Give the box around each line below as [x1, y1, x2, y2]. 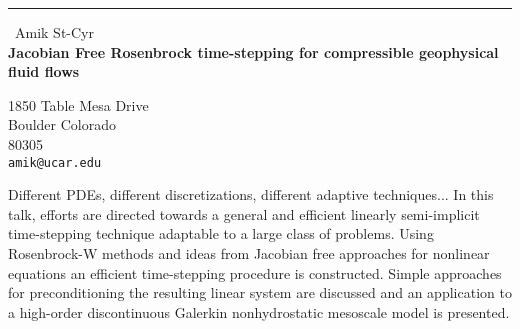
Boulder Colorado [8, 114, 117, 135]
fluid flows [8, 61, 80, 82]
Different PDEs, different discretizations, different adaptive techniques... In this [8, 184, 494, 205]
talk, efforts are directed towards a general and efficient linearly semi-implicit [8, 203, 480, 224]
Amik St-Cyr [15, 22, 94, 42]
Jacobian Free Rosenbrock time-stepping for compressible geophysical [8, 41, 499, 62]
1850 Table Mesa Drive [8, 94, 149, 115]
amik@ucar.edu [8, 155, 102, 170]
